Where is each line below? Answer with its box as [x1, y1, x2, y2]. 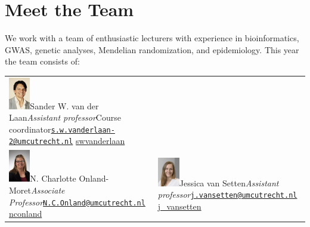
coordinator [9, 122, 51, 135]
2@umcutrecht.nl [9, 137, 73, 146]
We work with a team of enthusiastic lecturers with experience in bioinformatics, [5, 32, 299, 44]
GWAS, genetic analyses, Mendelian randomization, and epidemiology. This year [5, 43, 299, 56]
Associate [31, 184, 65, 197]
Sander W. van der [30, 99, 99, 112]
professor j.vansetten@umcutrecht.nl [157, 188, 297, 201]
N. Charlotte [30, 172, 76, 185]
